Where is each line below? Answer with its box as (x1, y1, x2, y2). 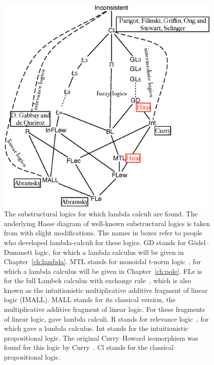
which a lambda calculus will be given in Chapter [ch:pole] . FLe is (4, 266, 202, 276)
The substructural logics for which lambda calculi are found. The (4, 209, 198, 219)
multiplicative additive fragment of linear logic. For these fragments (4, 304, 205, 314)
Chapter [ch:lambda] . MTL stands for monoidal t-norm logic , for (4, 256, 201, 267)
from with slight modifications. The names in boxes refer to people (4, 228, 202, 238)
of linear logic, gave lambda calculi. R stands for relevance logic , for (4, 313, 209, 324)
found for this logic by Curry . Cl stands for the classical (4, 342, 174, 352)
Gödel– (188, 237, 209, 247)
